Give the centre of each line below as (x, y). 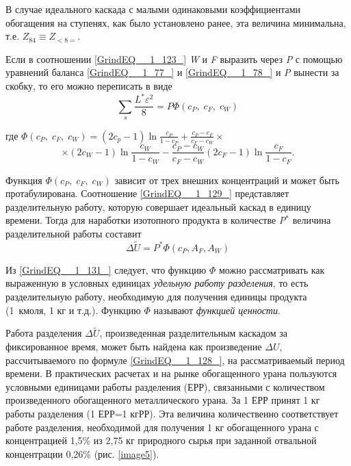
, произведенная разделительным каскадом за (194, 333)
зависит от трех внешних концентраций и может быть (227, 180)
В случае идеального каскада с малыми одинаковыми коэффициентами (153, 9)
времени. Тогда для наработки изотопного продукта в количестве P (146, 220)
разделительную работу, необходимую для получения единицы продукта (156, 297)
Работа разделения (44, 333)
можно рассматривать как (272, 269)
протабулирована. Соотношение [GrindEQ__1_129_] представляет (147, 193)
